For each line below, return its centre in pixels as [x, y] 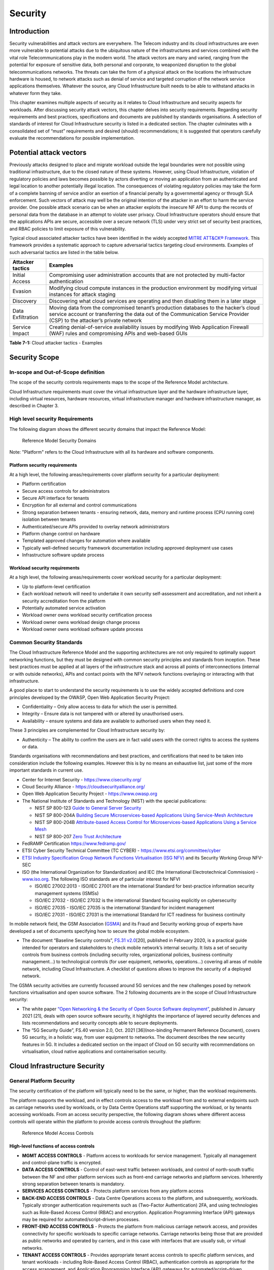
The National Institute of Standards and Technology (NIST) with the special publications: [114, 801]
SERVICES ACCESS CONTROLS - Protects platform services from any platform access [113, 1191]
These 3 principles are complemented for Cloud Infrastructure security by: [87, 730]
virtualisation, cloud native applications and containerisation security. [94, 1052]
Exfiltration [25, 317]
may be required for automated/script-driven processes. [81, 1220]
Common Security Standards [46, 642]
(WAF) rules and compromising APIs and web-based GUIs [118, 334]
